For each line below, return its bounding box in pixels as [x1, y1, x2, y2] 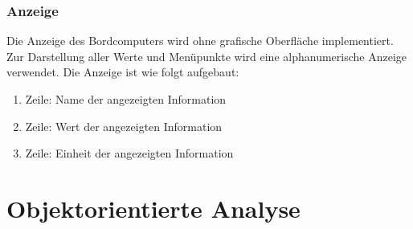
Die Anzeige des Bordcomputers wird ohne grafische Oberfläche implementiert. [6, 32, 394, 49]
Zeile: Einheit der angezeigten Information [25, 145, 234, 162]
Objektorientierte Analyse [6, 191, 301, 224]
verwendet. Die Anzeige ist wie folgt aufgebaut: [6, 63, 239, 80]
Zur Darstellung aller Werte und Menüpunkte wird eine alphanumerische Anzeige [6, 47, 407, 64]
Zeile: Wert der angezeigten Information [25, 117, 223, 134]
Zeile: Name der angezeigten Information [25, 91, 227, 107]
